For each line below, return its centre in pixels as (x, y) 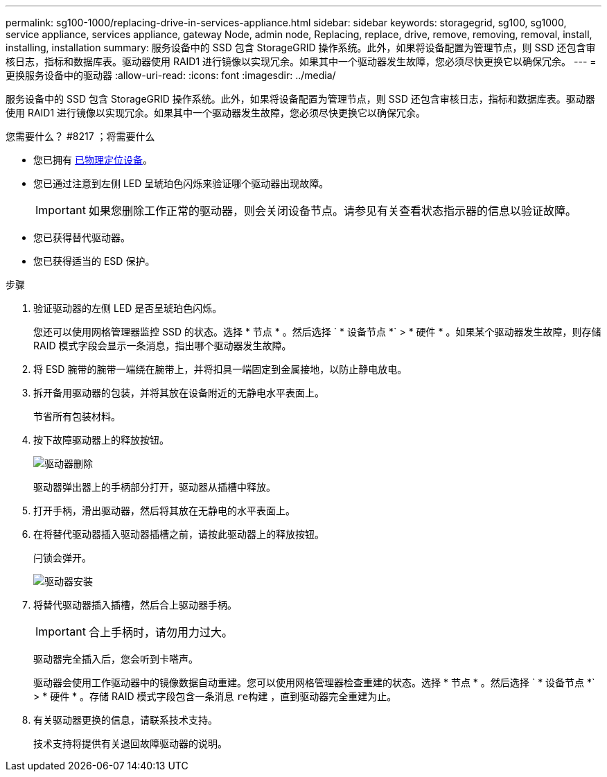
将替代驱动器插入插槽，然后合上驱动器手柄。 (135, 605)
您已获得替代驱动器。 (82, 237)
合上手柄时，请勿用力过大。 (160, 632)
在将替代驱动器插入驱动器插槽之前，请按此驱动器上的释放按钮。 (179, 534)
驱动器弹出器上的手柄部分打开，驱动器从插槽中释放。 (155, 487)
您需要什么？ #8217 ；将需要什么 (80, 136)
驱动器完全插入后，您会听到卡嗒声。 (116, 659)
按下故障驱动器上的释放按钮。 (101, 440)
